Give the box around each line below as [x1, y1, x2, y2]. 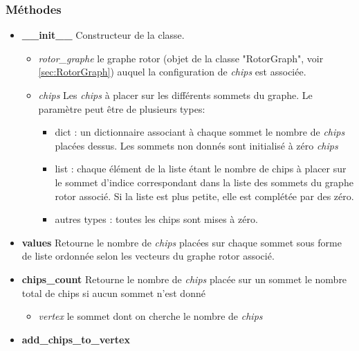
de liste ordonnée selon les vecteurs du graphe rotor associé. [21, 249, 275, 263]
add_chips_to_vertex [21, 332, 130, 346]
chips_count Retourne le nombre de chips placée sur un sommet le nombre [21, 271, 347, 286]
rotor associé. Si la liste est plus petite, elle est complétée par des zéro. [55, 188, 354, 203]
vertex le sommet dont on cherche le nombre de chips [38, 309, 263, 323]
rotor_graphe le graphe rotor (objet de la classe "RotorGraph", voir [38, 51, 324, 65]
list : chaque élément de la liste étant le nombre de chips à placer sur [55, 161, 347, 176]
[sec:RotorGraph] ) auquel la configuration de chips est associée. [38, 64, 306, 79]
